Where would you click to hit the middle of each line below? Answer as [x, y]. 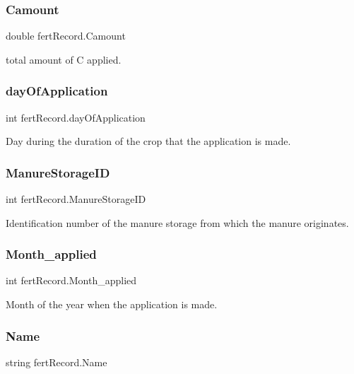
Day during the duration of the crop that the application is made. [148, 141]
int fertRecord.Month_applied [71, 280]
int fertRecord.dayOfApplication [76, 117]
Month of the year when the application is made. [112, 304]
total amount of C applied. [64, 59]
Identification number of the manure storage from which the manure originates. [177, 222]
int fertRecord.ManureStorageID [76, 199]
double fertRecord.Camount [66, 36]
